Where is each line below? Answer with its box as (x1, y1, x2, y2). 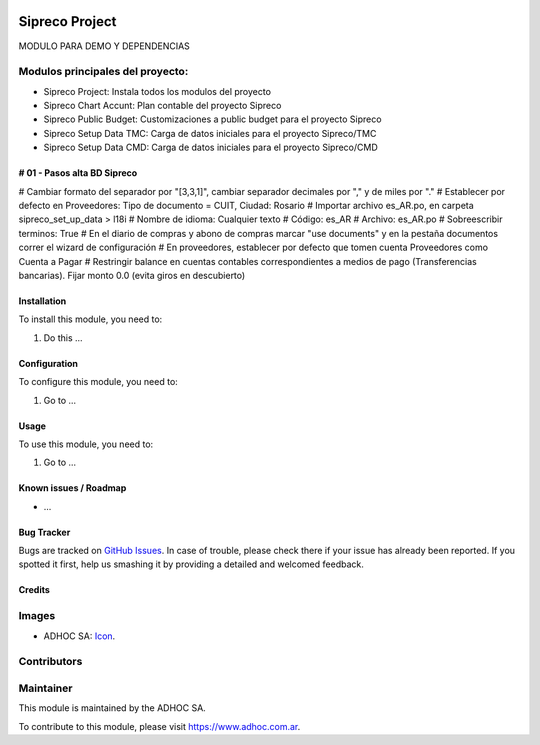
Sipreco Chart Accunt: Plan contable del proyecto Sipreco (43, 100, 282, 112)
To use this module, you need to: (18, 438, 154, 450)
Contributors (18, 655, 83, 669)
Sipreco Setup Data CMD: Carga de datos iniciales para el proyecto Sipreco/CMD (43, 141, 379, 154)
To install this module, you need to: (18, 313, 163, 325)
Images (18, 609, 56, 623)
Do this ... (43, 331, 84, 344)
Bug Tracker (18, 526, 71, 538)
